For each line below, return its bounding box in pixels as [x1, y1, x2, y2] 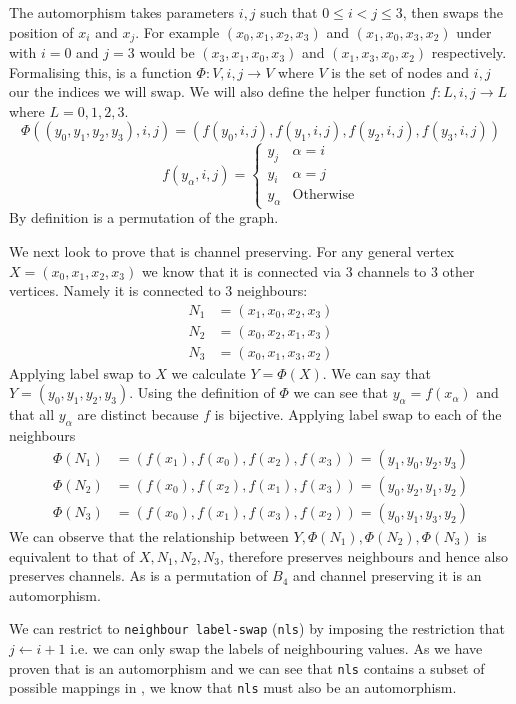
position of [9, 21, 74, 42]
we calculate [171, 362, 246, 383]
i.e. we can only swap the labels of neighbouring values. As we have [70, 638, 483, 658]
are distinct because [77, 404, 199, 425]
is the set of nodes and [331, 61, 470, 82]
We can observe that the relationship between [9, 525, 289, 546]
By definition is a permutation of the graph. [9, 207, 279, 228]
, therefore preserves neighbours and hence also [220, 545, 508, 566]
